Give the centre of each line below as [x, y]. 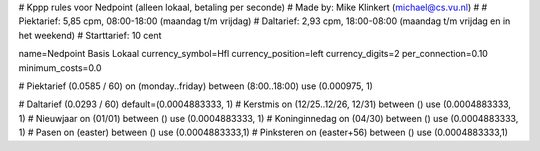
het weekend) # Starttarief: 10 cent [90, 35]
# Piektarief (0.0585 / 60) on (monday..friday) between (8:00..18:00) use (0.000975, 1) [196, 86]
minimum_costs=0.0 [60, 67]
